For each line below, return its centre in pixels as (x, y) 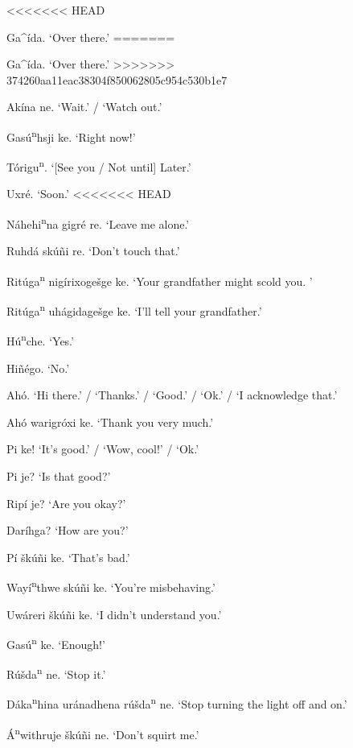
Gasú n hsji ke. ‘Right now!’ (71, 135)
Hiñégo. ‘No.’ (38, 368)
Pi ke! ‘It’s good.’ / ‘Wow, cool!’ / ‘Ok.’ (103, 449)
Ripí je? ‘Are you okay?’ (66, 503)
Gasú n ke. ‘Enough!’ (56, 643)
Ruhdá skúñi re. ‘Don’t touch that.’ (93, 251)
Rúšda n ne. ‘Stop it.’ (56, 673)
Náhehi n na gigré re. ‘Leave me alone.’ (98, 223)
